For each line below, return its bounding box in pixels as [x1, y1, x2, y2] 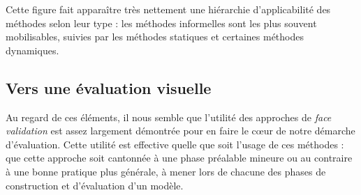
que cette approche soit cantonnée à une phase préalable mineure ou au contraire [6, 150, 353, 165]
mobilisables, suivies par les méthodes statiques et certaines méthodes [6, 29, 304, 44]
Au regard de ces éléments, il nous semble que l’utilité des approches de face [6, 109, 332, 124]
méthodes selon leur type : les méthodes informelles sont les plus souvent [6, 15, 317, 30]
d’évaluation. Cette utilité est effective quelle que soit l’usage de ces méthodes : [6, 136, 344, 151]
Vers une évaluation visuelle [6, 77, 212, 98]
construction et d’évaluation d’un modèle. [6, 178, 184, 192]
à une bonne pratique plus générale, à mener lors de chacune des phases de [6, 164, 326, 178]
